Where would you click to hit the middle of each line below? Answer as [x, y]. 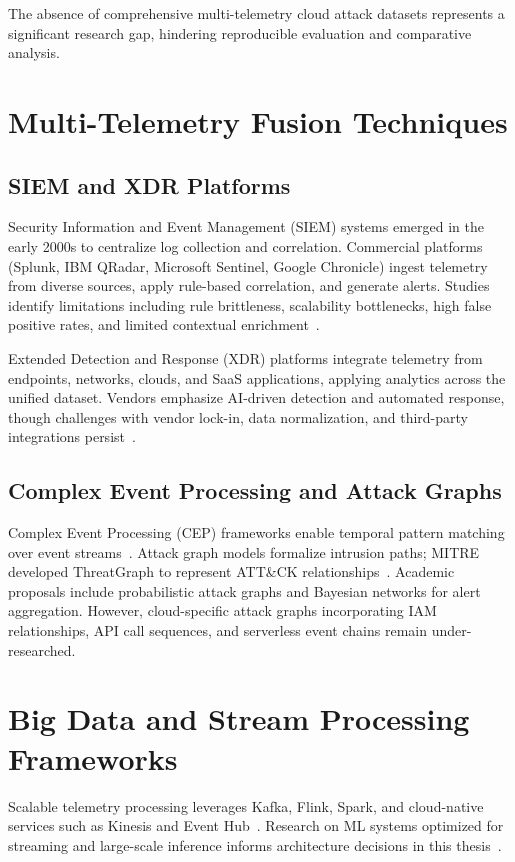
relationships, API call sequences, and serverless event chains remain [217, 630]
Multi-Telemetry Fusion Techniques [258, 120]
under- [451, 630]
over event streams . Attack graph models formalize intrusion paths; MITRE [244, 551]
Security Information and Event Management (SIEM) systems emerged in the [246, 226]
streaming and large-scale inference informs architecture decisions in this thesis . [255, 844]
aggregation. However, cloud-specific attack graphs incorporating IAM [222, 610]
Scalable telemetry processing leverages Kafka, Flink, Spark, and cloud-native [246, 805]
